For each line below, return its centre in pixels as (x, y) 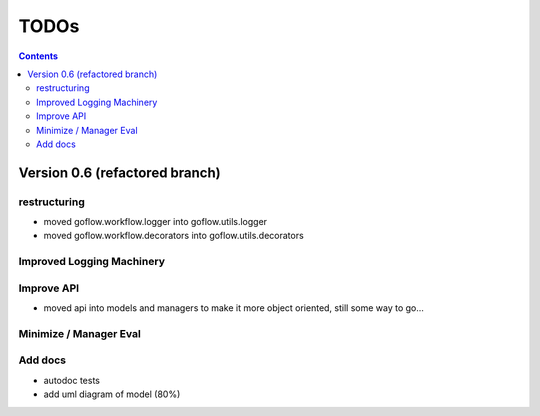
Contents (38, 56)
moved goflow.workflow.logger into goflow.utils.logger (155, 222)
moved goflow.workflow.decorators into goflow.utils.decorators (173, 236)
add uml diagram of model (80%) (112, 394)
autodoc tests (71, 380)
